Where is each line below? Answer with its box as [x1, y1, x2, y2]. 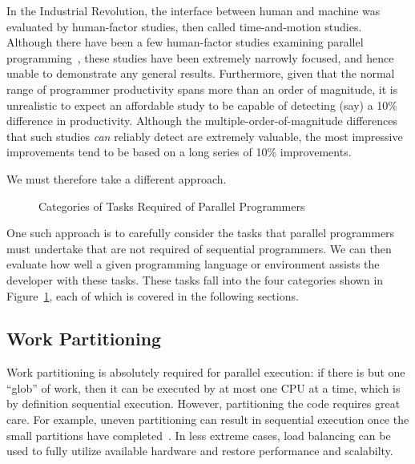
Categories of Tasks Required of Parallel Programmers [38, 197, 305, 214]
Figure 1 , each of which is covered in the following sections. [6, 287, 299, 304]
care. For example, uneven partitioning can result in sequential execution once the [6, 411, 409, 428]
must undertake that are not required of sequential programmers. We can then [6, 240, 392, 256]
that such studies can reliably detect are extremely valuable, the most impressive [6, 127, 403, 144]
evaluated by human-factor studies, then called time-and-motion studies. [6, 18, 362, 34]
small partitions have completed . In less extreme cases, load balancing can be [6, 426, 391, 443]
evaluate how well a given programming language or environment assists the [6, 256, 380, 272]
